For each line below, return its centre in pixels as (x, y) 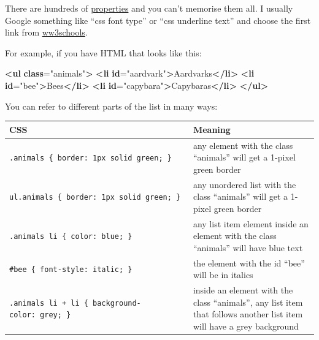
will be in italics (223, 275)
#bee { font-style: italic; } (71, 270)
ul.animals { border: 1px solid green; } (95, 198)
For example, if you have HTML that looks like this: (103, 52)
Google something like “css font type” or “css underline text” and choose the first (158, 20)
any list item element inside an (251, 223)
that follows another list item (248, 314)
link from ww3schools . (46, 32)
